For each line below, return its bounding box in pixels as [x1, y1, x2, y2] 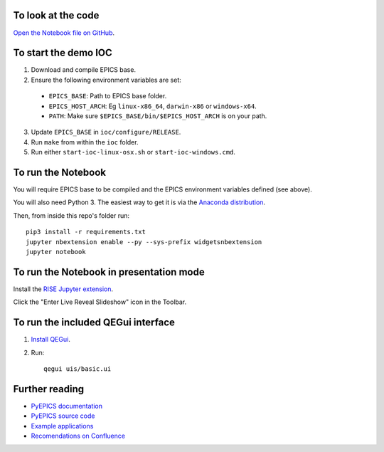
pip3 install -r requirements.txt [26, 228, 146, 236]
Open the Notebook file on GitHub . [13, 28, 115, 37]
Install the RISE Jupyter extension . [13, 285, 114, 293]
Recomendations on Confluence [31, 431, 126, 441]
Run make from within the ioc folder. [31, 137, 139, 146]
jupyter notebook [26, 248, 86, 256]
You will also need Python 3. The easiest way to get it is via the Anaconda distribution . [13, 198, 266, 206]
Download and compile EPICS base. [31, 65, 137, 74]
